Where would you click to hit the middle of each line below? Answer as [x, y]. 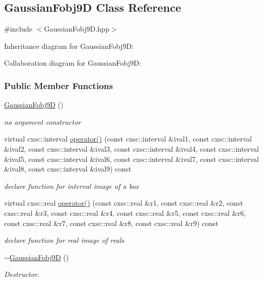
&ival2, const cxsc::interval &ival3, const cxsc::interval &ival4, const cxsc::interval [131, 148]
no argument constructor [43, 121]
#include [18, 29]
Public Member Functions [59, 85]
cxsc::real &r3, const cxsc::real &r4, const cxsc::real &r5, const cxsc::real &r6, [125, 213]
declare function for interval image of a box [72, 186]
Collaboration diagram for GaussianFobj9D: [73, 63]
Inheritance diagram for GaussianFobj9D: [69, 46]
